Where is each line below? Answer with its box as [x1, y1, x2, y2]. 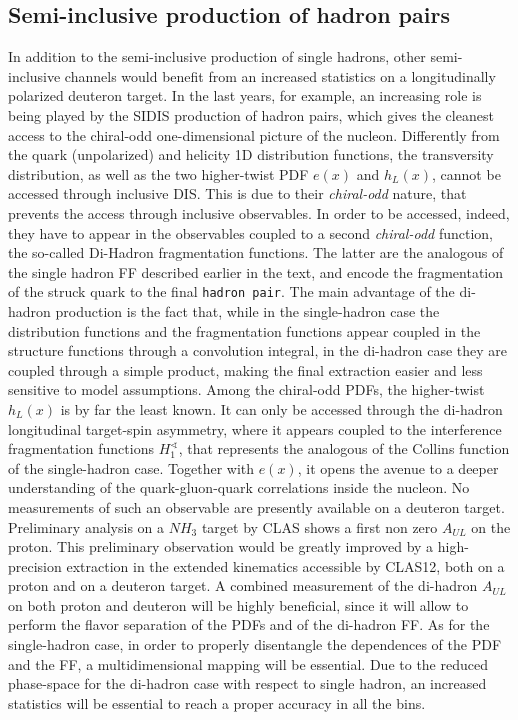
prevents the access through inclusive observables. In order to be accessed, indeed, [8, 202, 510, 223]
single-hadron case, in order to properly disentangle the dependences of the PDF [8, 634, 502, 655]
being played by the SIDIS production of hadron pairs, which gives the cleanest [8, 104, 494, 125]
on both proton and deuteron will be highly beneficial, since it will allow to [8, 594, 469, 615]
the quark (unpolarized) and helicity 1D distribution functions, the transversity [8, 144, 494, 165]
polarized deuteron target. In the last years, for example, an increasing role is [8, 85, 482, 106]
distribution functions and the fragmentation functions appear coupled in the [8, 320, 481, 341]
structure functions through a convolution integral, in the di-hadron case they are [8, 340, 508, 361]
